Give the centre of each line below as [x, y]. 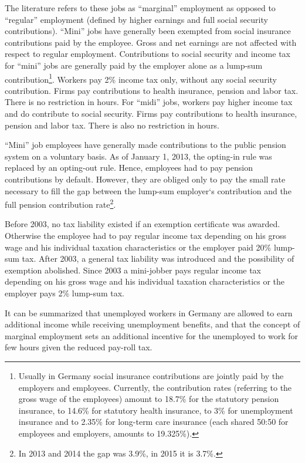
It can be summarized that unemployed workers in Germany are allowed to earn [149, 312]
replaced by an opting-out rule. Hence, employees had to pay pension [129, 168]
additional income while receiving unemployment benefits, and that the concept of [152, 324]
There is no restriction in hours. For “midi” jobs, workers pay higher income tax [149, 102]
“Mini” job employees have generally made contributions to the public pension [145, 145]
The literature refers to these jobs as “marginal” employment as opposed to [140, 8]
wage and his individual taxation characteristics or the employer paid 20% [138, 247]
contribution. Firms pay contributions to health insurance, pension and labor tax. [152, 90]
